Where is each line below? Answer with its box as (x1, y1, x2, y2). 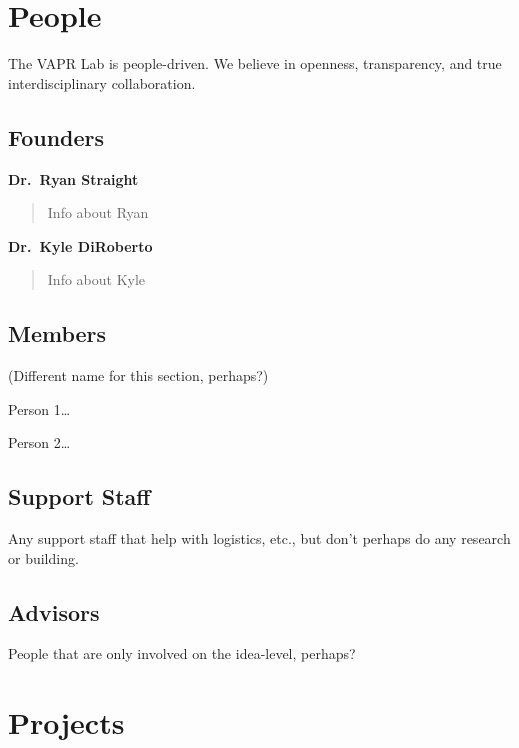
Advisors (8, 596, 100, 627)
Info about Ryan (47, 202, 149, 223)
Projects (8, 702, 125, 743)
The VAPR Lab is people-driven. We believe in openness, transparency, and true (8, 53, 502, 74)
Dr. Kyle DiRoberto (8, 235, 153, 256)
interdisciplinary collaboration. (8, 72, 196, 93)
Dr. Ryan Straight (8, 168, 139, 189)
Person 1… (8, 398, 71, 419)
